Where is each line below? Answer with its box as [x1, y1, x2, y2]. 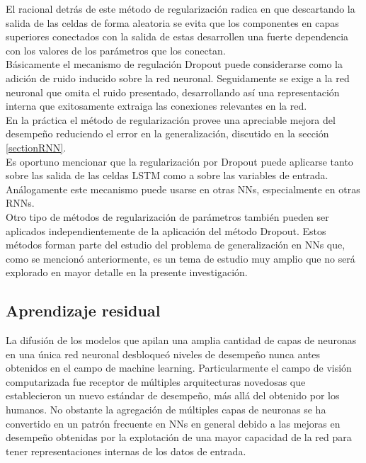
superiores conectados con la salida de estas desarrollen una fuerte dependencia [6, 29, 349, 44]
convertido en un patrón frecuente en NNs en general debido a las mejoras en [6, 416, 341, 430]
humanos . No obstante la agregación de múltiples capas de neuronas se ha [6, 402, 326, 417]
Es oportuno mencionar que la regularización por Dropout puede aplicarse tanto [6, 154, 353, 168]
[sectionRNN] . [6, 139, 67, 154]
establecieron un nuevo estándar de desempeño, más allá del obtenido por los [6, 388, 340, 403]
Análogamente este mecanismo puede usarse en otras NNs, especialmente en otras [6, 181, 360, 196]
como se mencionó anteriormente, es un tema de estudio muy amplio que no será [6, 251, 355, 265]
